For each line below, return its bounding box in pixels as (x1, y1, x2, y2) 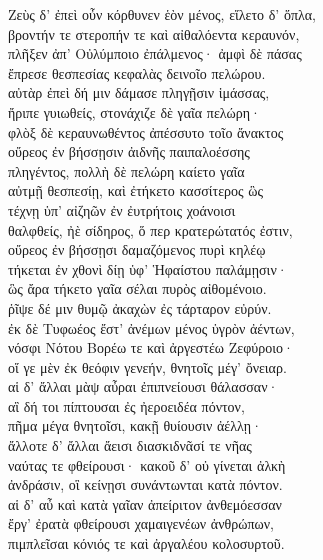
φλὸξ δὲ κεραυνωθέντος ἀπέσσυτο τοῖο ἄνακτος (8, 121, 284, 142)
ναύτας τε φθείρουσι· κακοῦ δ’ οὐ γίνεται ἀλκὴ (8, 454, 286, 475)
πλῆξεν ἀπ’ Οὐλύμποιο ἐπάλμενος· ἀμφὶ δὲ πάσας (8, 43, 302, 64)
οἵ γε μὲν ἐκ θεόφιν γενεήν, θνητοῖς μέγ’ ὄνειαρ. (8, 356, 287, 377)
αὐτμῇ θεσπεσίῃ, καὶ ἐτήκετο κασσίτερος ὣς (8, 180, 263, 201)
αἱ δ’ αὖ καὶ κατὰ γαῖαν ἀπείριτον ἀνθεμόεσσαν (8, 493, 282, 514)
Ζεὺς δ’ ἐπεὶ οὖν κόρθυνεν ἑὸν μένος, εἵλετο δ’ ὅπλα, (8, 4, 316, 24)
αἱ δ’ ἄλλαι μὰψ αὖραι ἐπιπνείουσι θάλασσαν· (8, 376, 279, 397)
